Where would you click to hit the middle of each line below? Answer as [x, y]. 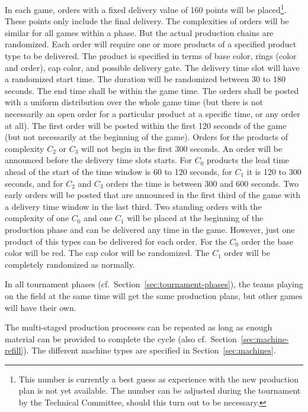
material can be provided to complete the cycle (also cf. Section [121, 338]
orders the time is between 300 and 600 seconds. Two [203, 183]
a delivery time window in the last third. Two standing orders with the [133, 206]
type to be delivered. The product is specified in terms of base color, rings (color [151, 56]
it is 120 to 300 [274, 171]
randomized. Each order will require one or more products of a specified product [151, 44]
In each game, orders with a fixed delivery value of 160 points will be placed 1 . [146, 9]
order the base [267, 241]
